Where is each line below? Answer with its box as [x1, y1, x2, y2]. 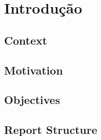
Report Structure [4, 122, 97, 137]
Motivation [4, 62, 63, 78]
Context [4, 32, 47, 48]
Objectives [4, 92, 60, 108]
